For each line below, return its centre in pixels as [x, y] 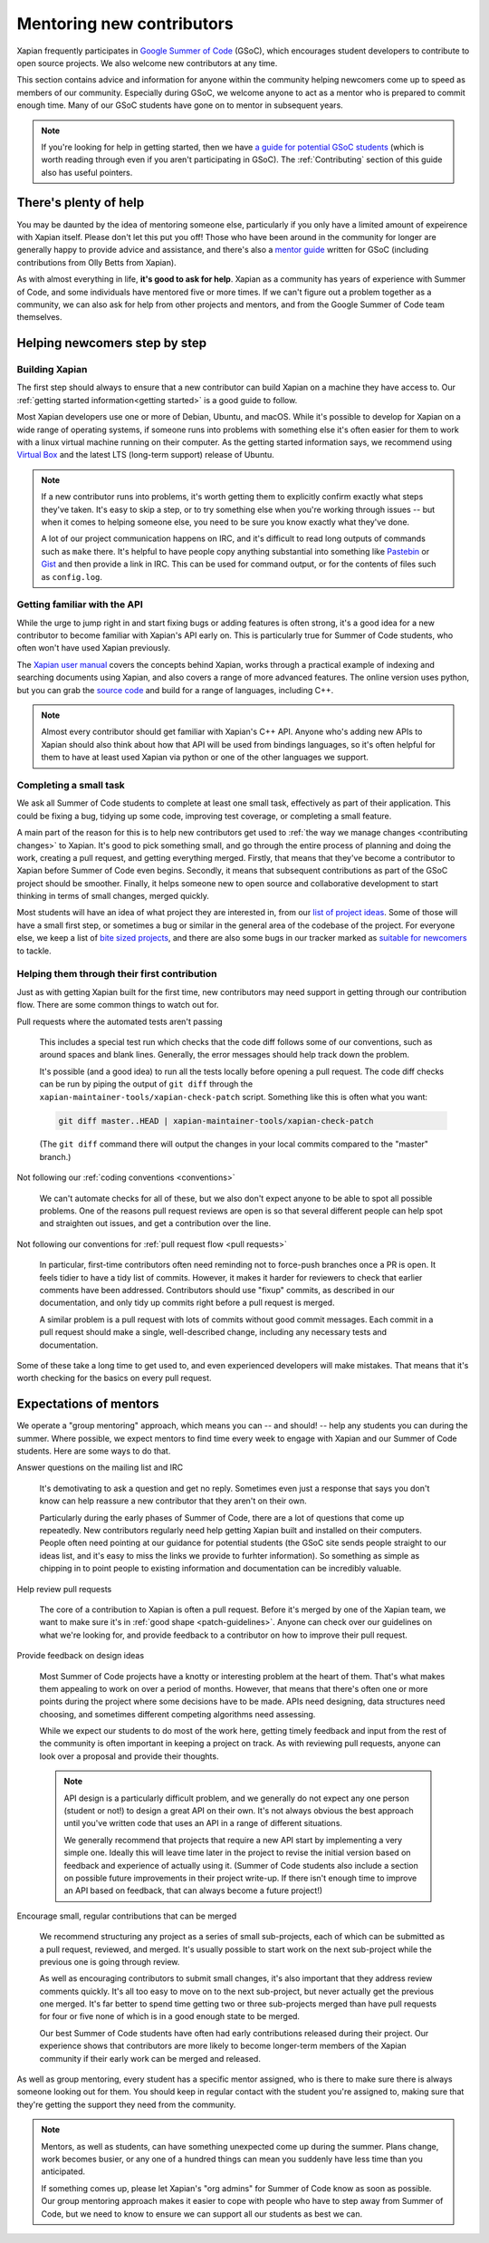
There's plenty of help [81, 203]
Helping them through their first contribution [117, 974]
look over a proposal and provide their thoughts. [129, 1756]
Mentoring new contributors [125, 24]
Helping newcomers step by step [112, 343]
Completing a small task [71, 785]
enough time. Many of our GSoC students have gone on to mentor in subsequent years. [180, 105]
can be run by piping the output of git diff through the [146, 1084]
